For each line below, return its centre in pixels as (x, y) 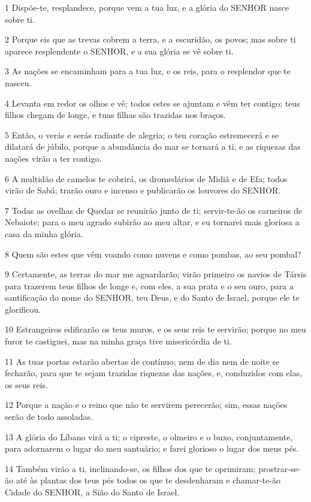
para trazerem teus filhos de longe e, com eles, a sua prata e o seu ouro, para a (149, 285)
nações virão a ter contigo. (53, 158)
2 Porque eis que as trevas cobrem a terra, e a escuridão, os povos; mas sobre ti (150, 39)
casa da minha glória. (44, 233)
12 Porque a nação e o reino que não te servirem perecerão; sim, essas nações (146, 405)
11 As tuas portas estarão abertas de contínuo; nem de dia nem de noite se (142, 361)
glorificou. (23, 309)
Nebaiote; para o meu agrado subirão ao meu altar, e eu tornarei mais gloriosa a (152, 222)
